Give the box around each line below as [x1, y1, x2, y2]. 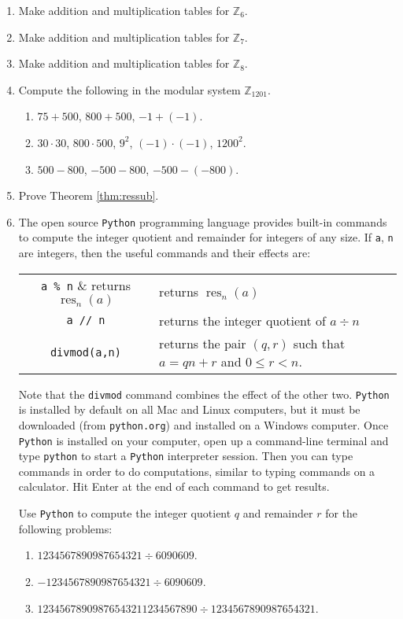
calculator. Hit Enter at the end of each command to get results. [18, 478, 330, 495]
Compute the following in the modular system [18, 81, 241, 98]
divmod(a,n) [50, 345, 121, 359]
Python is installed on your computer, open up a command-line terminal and [18, 432, 389, 448]
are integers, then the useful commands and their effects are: [18, 245, 311, 261]
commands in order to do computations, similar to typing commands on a [18, 462, 375, 479]
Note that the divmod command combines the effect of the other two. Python [18, 385, 390, 402]
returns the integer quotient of [159, 311, 326, 330]
